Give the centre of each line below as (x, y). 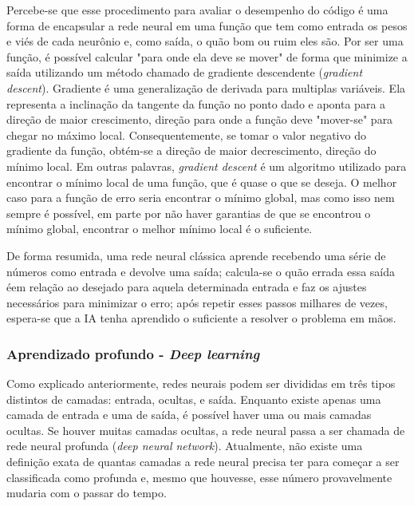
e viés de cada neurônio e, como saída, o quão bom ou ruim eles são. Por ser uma (205, 41)
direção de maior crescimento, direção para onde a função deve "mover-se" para (200, 119)
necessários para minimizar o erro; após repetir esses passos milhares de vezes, (197, 302)
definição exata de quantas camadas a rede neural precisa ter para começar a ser (203, 462)
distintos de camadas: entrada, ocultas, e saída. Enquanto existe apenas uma (194, 399)
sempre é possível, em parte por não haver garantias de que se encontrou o (189, 213)
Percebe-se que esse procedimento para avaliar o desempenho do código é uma (197, 10)
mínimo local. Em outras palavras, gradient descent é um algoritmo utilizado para (207, 166)
